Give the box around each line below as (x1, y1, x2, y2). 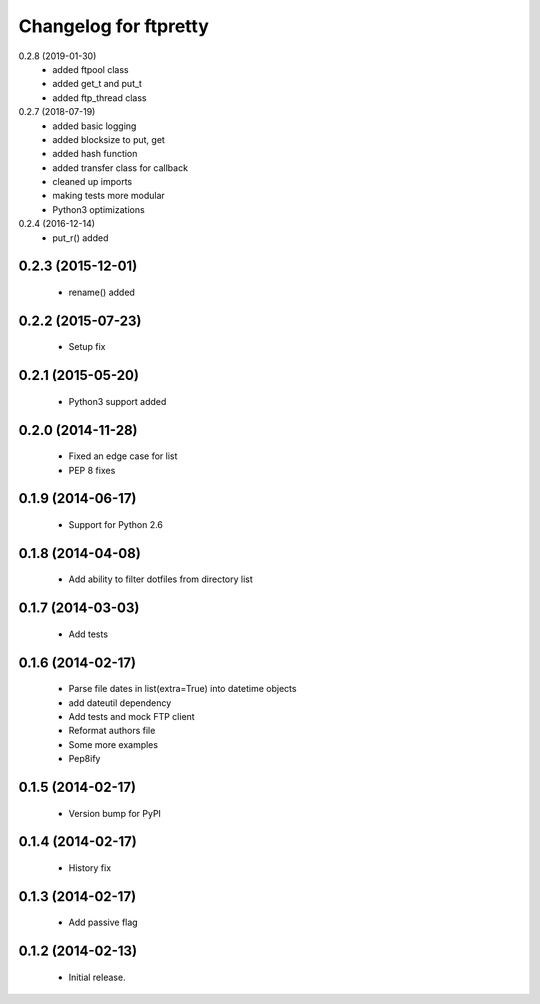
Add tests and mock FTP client (68, 711, 195, 723)
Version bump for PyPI (68, 807, 162, 819)
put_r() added (52, 231, 109, 244)
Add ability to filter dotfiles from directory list (68, 573, 254, 585)
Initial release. (68, 971, 126, 983)
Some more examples (68, 738, 159, 750)
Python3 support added (68, 395, 167, 407)
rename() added (68, 286, 135, 299)
